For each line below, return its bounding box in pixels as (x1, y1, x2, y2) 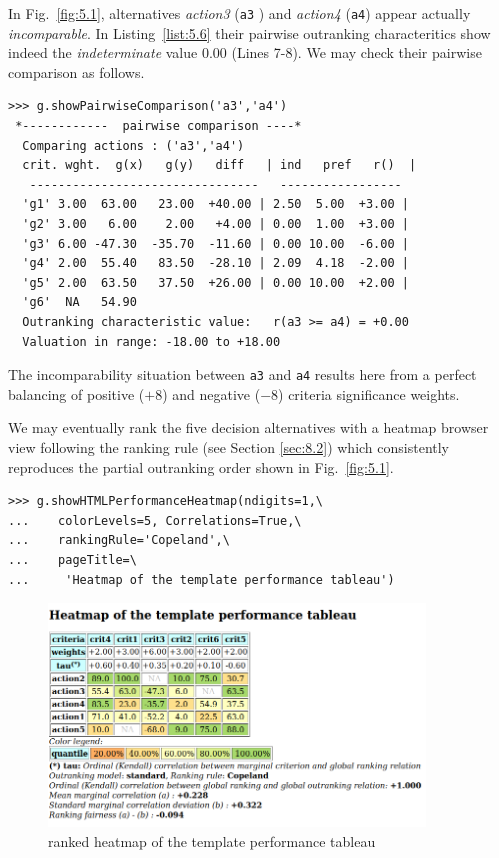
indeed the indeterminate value (8, 42, 198, 63)
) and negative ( (162, 383, 261, 404)
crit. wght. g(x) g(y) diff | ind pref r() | (22, 158, 417, 173)
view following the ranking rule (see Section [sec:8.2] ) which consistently (8, 437, 450, 457)
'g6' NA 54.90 (22, 295, 137, 310)
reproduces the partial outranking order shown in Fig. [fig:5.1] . (8, 456, 394, 477)
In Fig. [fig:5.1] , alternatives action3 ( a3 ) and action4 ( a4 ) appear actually (8, 3, 471, 23)
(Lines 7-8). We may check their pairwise (231, 42, 482, 63)
